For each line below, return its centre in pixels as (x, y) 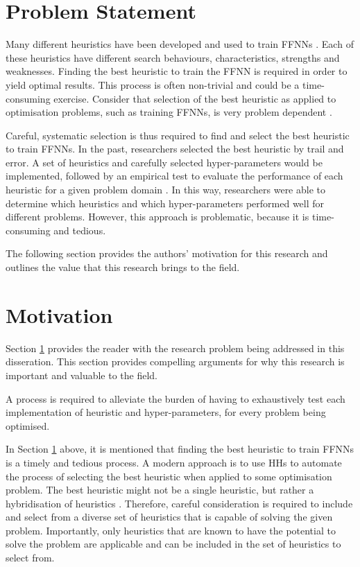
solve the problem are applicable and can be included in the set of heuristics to (173, 544)
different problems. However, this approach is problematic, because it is (157, 217)
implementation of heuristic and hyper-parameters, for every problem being (166, 412)
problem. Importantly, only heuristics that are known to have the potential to (171, 530)
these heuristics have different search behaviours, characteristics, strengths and (173, 57)
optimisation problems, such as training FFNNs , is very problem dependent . (169, 112)
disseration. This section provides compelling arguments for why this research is (175, 361)
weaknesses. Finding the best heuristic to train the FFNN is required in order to (177, 71)
